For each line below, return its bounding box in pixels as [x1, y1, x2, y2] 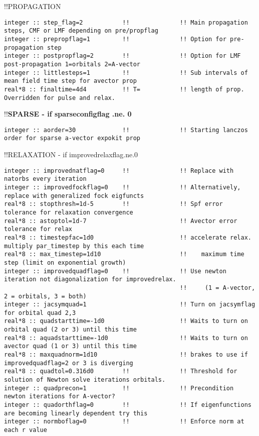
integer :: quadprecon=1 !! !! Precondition [4, 384, 234, 392]
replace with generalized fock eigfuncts [4, 192, 144, 199]
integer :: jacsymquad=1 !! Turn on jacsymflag [4, 301, 255, 308]
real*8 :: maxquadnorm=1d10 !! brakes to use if [4, 351, 248, 359]
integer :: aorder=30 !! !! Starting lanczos [4, 126, 248, 134]
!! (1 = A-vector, [179, 284, 255, 291]
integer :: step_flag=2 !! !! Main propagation [4, 19, 248, 26]
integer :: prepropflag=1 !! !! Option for [4, 35, 226, 43]
